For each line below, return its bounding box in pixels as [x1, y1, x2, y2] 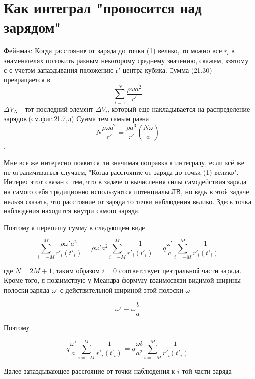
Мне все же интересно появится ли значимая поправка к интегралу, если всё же [4, 157, 244, 168]
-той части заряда [179, 365, 232, 376]
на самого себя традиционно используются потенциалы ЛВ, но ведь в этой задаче [4, 186, 249, 196]
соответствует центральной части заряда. [119, 265, 242, 276]
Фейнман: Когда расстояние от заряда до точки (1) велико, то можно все [4, 45, 222, 56]
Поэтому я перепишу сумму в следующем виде [4, 222, 145, 232]
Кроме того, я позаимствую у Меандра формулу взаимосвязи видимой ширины [4, 275, 241, 285]
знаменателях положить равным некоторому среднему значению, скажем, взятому [4, 55, 249, 65]
